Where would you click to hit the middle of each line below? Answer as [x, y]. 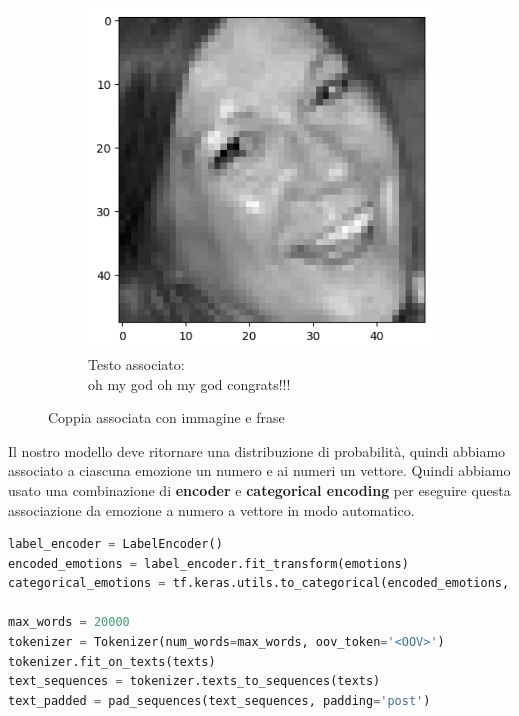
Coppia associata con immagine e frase [166, 417]
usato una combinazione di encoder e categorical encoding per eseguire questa [259, 489]
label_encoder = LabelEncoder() [115, 544]
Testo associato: [136, 363]
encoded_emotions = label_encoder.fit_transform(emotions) [208, 563]
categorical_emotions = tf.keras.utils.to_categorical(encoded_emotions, [259, 583]
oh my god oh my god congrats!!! [189, 383]
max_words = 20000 [69, 622]
